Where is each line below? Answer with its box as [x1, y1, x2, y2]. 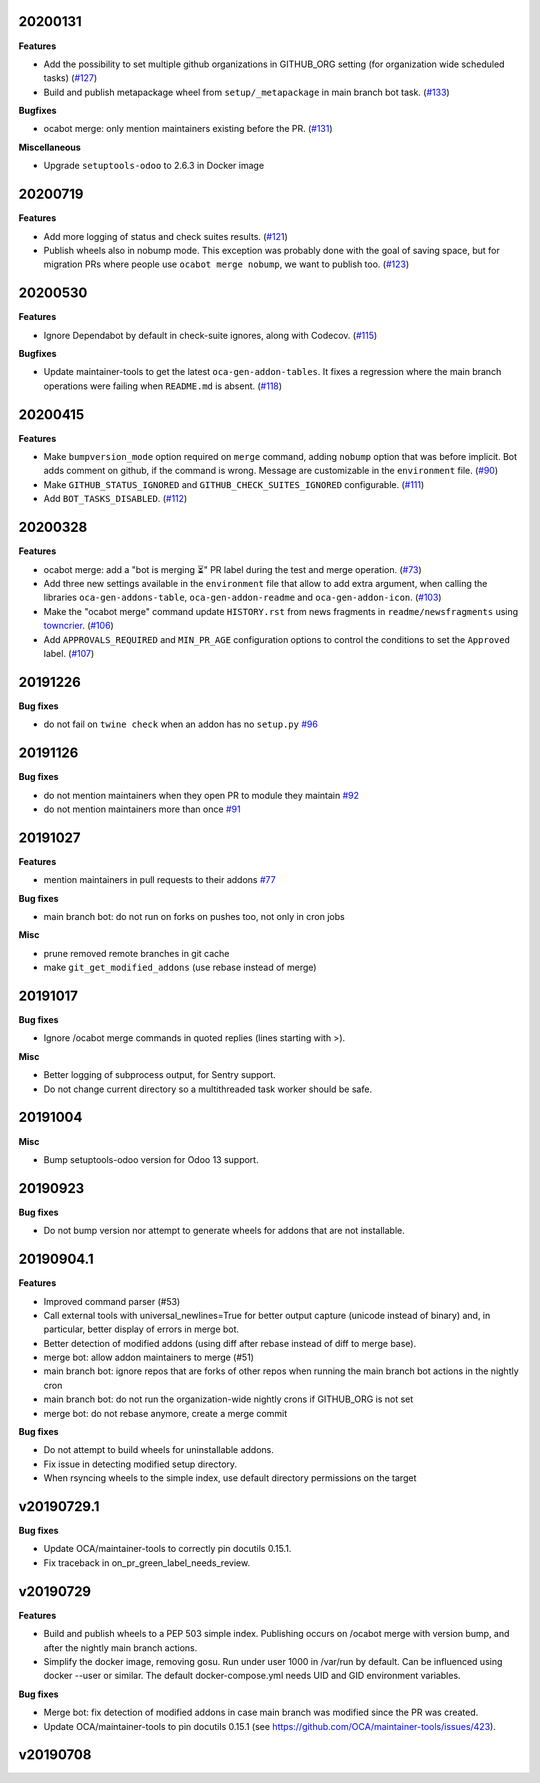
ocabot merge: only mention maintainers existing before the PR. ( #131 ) [43, 123, 334, 135]
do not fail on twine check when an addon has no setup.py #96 [43, 718, 319, 730]
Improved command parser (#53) [43, 1295, 181, 1307]
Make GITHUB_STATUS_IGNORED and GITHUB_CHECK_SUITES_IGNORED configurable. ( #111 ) [43, 478, 425, 490]
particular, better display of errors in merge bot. [43, 1323, 240, 1335]
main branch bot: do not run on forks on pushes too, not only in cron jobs [43, 910, 345, 922]
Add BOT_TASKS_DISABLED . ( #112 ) [43, 493, 188, 505]
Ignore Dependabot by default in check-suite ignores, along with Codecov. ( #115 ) [43, 329, 378, 341]
